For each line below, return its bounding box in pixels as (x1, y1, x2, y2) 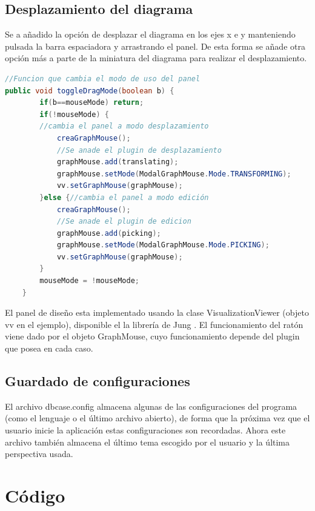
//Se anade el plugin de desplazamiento (56, 145, 222, 155)
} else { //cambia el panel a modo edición (39, 193, 209, 202)
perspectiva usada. (5, 447, 73, 460)
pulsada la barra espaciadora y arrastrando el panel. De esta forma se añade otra (5, 39, 305, 52)
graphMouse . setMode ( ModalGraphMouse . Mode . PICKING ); (56, 241, 270, 250)
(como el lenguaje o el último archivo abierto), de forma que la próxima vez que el (5, 412, 310, 424)
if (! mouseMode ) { (39, 110, 109, 119)
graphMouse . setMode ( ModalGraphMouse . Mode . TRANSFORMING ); (56, 169, 291, 178)
